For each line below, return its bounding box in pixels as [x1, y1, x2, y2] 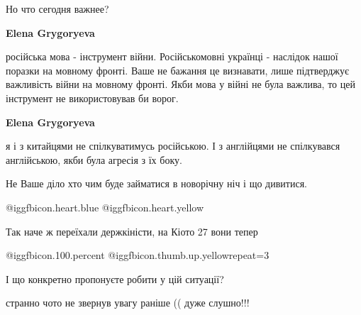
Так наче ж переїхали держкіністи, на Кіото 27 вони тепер [6, 223, 258, 238]
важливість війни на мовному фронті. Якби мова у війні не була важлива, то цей [6, 77, 355, 92]
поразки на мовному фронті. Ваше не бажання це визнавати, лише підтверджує [6, 62, 350, 77]
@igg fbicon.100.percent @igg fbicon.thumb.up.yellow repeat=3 [6, 248, 270, 262]
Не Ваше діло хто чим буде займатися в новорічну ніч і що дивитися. [6, 176, 307, 191]
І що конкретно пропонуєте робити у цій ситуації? [6, 271, 224, 286]
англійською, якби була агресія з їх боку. [6, 152, 182, 167]
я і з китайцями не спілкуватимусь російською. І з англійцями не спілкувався [6, 138, 340, 153]
